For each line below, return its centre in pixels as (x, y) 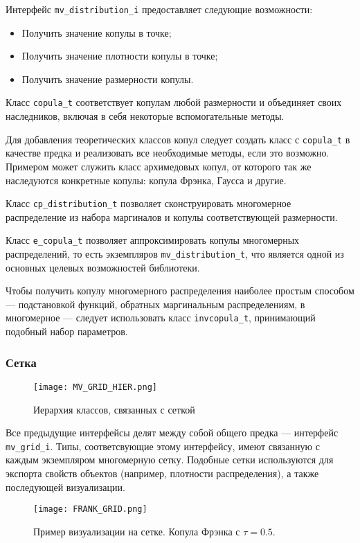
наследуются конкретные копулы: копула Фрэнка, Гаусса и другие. (146, 180)
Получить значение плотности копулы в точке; (120, 56)
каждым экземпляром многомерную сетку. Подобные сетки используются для (170, 460)
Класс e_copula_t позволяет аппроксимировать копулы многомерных (153, 240)
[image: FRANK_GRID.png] (90, 509)
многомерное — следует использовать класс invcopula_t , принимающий (161, 318)
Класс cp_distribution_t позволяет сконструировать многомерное (148, 203)
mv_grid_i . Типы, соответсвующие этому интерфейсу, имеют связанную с (163, 446)
